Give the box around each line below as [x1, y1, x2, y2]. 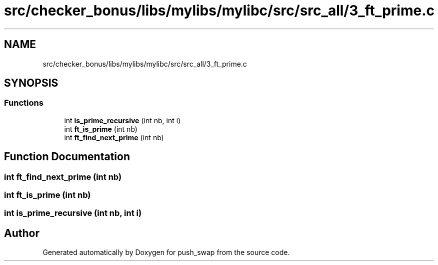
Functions [4, 98, 43, 108]
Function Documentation [4, 150, 130, 163]
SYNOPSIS [4, 77, 58, 90]
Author [4, 226, 39, 239]
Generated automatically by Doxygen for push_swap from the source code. [42, 248, 290, 257]
